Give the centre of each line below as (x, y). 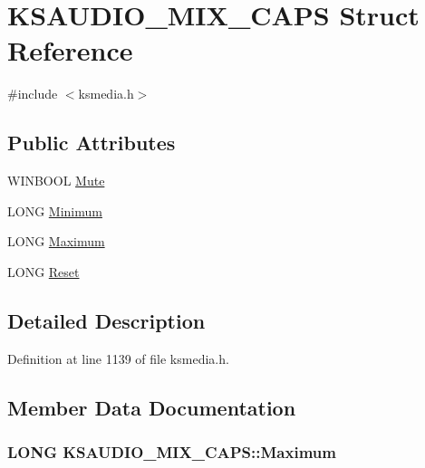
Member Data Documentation (152, 407)
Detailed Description (106, 320)
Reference (70, 50)
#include (33, 94)
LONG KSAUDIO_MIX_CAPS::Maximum (172, 451)
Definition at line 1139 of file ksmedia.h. (118, 358)
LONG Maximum (56, 241)
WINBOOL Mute (56, 181)
